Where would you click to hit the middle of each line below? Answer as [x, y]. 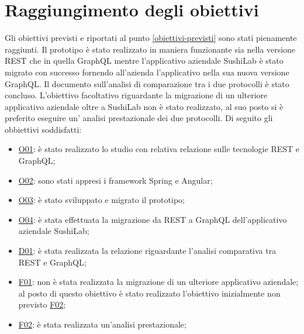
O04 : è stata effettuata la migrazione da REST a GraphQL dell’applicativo [153, 219]
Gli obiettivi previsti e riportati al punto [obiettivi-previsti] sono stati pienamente [151, 38]
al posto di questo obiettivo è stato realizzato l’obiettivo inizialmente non [149, 293]
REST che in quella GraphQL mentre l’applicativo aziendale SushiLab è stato [144, 61]
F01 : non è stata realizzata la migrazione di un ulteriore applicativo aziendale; [158, 282]
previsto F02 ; [42, 304]
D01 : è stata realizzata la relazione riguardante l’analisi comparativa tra [147, 251]
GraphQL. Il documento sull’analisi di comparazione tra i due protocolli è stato [147, 83]
